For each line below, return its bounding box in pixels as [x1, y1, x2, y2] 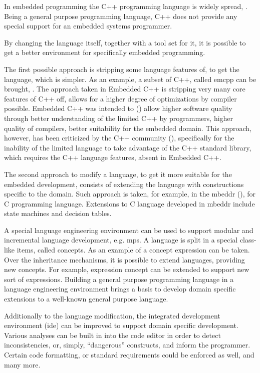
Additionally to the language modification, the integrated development [4, 310, 220, 320]
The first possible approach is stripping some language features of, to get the [4, 63, 239, 74]
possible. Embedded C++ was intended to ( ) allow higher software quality [4, 103, 232, 113]
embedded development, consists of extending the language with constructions [4, 178, 244, 189]
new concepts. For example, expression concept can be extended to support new [4, 264, 249, 274]
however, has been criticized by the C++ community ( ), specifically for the [4, 132, 234, 143]
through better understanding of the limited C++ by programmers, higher [4, 112, 233, 123]
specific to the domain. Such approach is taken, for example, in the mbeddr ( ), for [4, 188, 256, 199]
